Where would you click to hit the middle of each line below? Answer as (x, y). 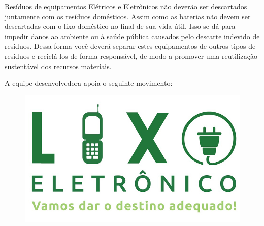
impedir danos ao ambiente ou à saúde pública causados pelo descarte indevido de (132, 36)
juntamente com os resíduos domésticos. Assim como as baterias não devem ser (128, 16)
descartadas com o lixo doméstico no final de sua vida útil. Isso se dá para (120, 26)
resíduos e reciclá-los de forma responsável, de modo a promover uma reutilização (131, 56)
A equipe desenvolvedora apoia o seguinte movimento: (89, 83)
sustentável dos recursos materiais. (58, 66)
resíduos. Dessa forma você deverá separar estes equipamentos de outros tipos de (130, 46)
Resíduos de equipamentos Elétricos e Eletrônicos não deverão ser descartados (126, 6)
